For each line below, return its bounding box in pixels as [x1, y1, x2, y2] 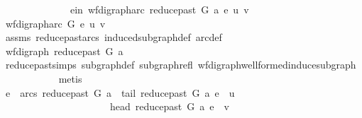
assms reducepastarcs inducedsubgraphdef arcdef [5, 30, 222, 45]
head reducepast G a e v [109, 99, 229, 114]
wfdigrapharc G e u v [5, 16, 106, 30]
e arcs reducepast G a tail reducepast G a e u [5, 85, 235, 100]
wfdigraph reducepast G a [5, 43, 124, 58]
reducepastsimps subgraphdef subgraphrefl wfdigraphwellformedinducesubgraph [5, 57, 356, 72]
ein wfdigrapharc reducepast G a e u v [70, 2, 249, 16]
